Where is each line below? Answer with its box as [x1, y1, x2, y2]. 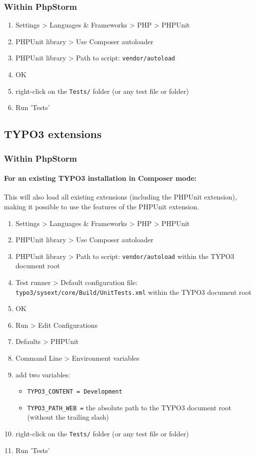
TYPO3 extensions [4, 126, 102, 142]
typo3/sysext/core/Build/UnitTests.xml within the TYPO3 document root [15, 286, 252, 297]
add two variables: [15, 369, 70, 379]
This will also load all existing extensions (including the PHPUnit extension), [4, 192, 237, 202]
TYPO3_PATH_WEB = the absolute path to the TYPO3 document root [27, 402, 231, 412]
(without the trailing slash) [27, 412, 109, 422]
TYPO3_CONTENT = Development [27, 388, 122, 396]
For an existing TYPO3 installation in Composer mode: [4, 173, 197, 183]
